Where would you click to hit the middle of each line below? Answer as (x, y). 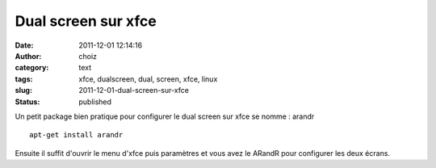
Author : (28, 56)
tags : (24, 79)
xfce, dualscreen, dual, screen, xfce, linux (148, 79)
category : (32, 68)
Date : (24, 45)
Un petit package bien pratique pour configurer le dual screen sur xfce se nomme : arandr (165, 116)
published (95, 102)
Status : (27, 102)
